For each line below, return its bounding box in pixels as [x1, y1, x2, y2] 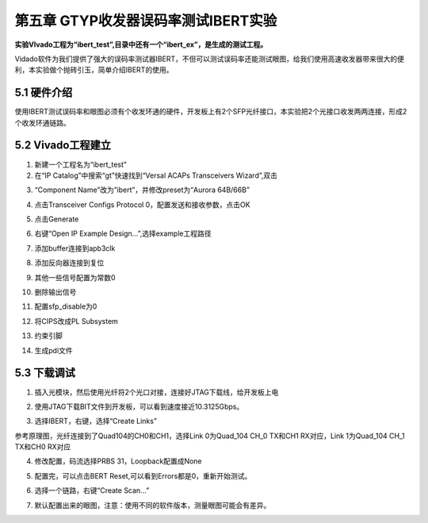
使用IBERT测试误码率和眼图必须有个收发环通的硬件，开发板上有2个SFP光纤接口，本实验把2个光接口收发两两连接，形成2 [14, 107, 407, 117]
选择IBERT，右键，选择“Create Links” [34, 417, 158, 426]
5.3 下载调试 [14, 366, 75, 380]
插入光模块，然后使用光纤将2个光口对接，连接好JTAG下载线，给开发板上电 [34, 387, 279, 397]
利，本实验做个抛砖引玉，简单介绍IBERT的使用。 [14, 65, 174, 75]
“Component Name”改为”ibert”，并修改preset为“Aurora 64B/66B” [34, 185, 250, 194]
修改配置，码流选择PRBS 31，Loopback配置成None [34, 456, 202, 466]
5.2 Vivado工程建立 [14, 139, 111, 152]
